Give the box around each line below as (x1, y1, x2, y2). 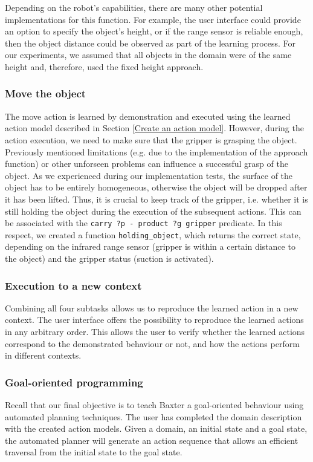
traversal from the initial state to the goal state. (5, 446, 182, 458)
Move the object (5, 86, 86, 101)
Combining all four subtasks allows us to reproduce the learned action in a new (5, 301, 298, 314)
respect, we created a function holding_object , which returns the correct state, (5, 228, 301, 241)
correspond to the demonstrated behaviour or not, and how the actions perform (5, 337, 300, 350)
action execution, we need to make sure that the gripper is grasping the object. (5, 133, 297, 146)
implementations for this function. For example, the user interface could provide (5, 13, 301, 25)
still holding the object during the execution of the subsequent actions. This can (5, 204, 302, 217)
